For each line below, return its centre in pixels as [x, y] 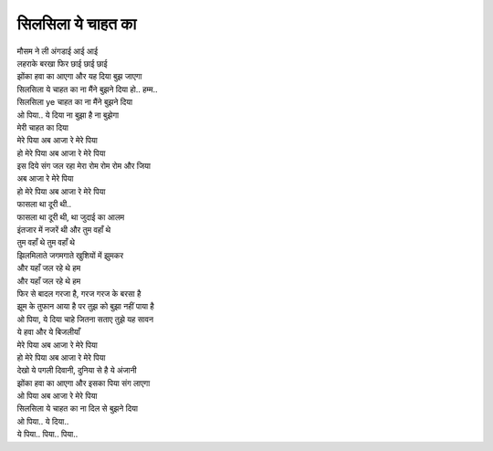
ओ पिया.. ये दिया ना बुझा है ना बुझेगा [68, 115]
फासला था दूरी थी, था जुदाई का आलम [71, 217]
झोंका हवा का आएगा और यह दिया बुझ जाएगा [79, 77]
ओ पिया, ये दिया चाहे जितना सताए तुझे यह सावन [85, 319]
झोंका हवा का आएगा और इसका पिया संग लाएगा [84, 383]
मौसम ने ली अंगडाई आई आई [58, 51]
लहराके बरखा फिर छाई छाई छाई [63, 63]
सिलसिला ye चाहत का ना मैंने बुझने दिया [75, 102]
